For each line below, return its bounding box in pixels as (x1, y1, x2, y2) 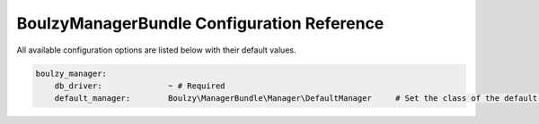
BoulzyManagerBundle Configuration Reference (16, 13, 384, 33)
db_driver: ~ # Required (54, 80, 225, 91)
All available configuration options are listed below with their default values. (16, 45, 296, 55)
